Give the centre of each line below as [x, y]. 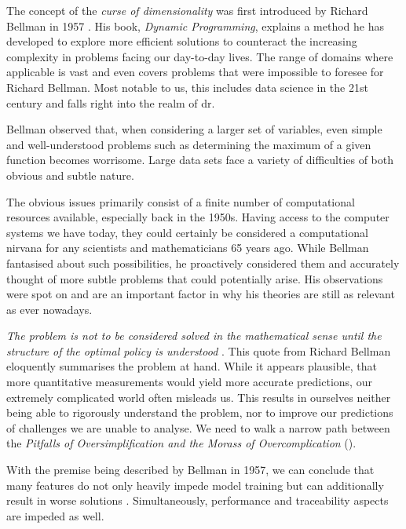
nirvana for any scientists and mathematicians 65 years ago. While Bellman [188, 248]
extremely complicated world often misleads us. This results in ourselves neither [199, 397]
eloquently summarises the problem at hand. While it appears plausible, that [192, 366]
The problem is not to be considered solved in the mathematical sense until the [194, 336]
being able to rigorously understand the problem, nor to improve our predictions [200, 412]
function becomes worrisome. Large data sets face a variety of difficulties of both [200, 160]
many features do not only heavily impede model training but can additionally [195, 485]
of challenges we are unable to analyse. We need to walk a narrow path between [198, 427]
